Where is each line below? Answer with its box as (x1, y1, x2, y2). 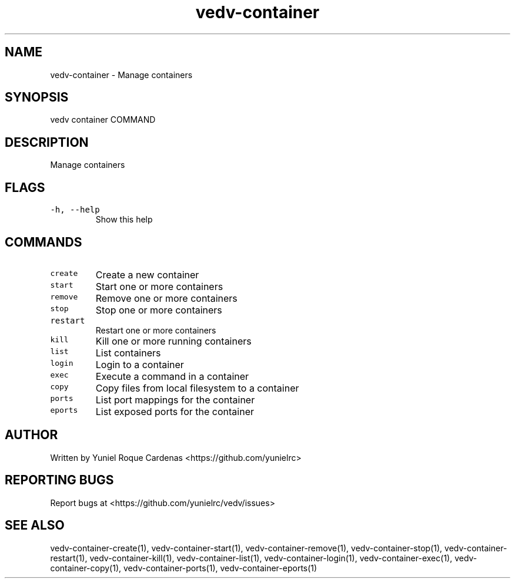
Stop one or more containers (95, 304, 222, 316)
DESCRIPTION (5, 134, 89, 150)
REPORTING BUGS (5, 473, 114, 488)
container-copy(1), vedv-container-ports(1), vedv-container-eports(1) (50, 562, 317, 573)
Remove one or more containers (95, 292, 238, 304)
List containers (95, 346, 161, 359)
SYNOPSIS (5, 90, 69, 105)
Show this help (95, 214, 153, 225)
